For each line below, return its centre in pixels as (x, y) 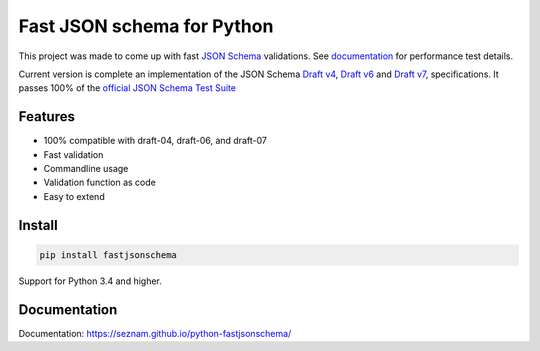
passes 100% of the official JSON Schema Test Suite (127, 88)
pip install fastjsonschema (108, 254)
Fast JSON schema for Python (146, 26)
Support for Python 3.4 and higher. (90, 281)
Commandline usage (86, 169)
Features (46, 116)
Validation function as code (100, 182)
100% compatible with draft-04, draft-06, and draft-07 (155, 141)
